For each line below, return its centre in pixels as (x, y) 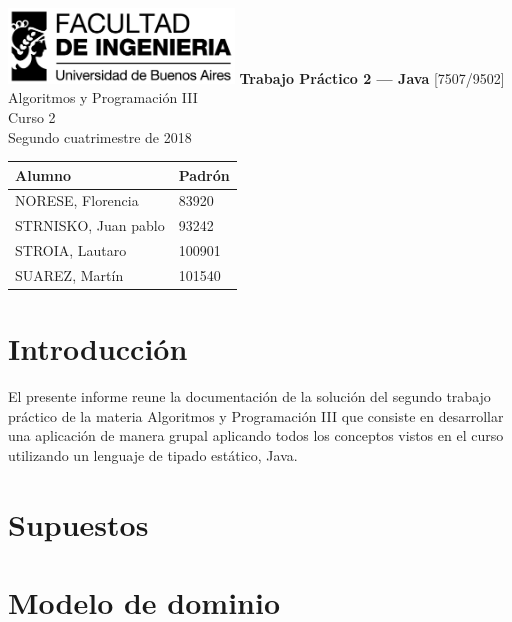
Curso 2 (32, 116)
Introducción (98, 348)
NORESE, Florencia (77, 200)
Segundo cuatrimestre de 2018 (100, 136)
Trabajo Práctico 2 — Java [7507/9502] (372, 77)
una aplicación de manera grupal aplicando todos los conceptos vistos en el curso (256, 435)
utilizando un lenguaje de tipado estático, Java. (153, 454)
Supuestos (78, 523)
